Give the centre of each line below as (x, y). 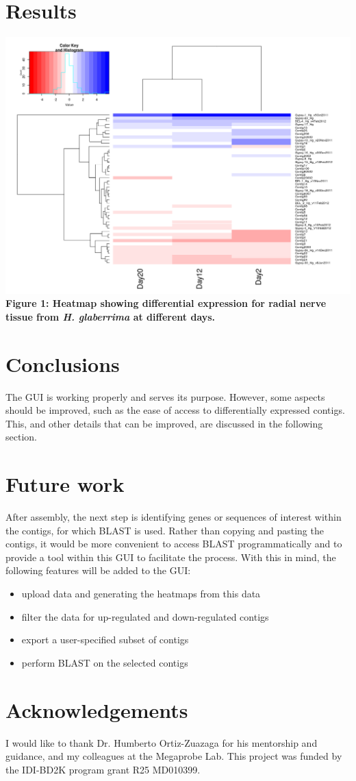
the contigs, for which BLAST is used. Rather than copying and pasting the (165, 530)
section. (21, 437)
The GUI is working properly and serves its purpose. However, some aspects (165, 396)
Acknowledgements (97, 709)
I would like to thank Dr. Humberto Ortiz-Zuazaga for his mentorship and (162, 742)
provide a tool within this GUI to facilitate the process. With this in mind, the (171, 557)
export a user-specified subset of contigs (105, 640)
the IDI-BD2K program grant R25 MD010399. (103, 769)
